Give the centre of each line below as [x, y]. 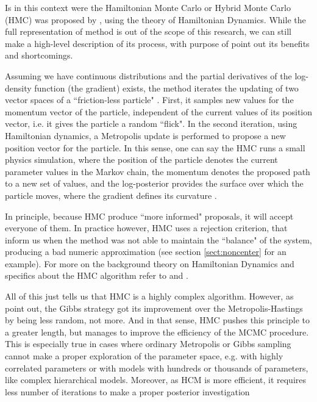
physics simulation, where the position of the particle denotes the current [141, 160]
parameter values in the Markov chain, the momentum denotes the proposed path [158, 171]
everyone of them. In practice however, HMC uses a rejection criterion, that [146, 228]
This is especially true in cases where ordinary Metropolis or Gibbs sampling [148, 344]
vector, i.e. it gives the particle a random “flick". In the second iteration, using [151, 124]
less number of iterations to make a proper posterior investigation [127, 391]
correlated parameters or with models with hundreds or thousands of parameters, [157, 368]
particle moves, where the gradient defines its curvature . [111, 195]
